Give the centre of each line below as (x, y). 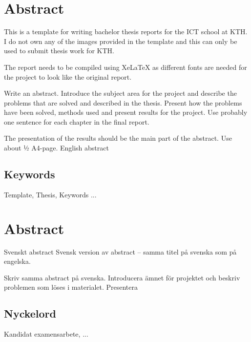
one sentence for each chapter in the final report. (77, 121)
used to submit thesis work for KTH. (59, 51)
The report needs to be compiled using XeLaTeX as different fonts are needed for (125, 67)
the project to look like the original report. (68, 76)
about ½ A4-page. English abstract (56, 148)
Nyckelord (30, 313)
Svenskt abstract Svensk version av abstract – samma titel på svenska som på (120, 251)
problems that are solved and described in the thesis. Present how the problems (123, 102)
